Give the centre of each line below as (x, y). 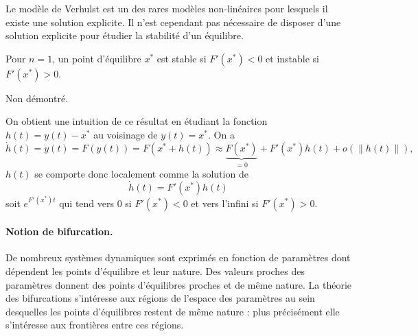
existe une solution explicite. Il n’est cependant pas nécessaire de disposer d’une (173, 22)
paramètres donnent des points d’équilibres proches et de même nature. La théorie (179, 284)
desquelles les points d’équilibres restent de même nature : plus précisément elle (173, 311)
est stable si (182, 58)
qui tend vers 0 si (95, 203)
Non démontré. (37, 98)
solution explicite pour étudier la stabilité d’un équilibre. (125, 35)
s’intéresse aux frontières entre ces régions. (95, 325)
